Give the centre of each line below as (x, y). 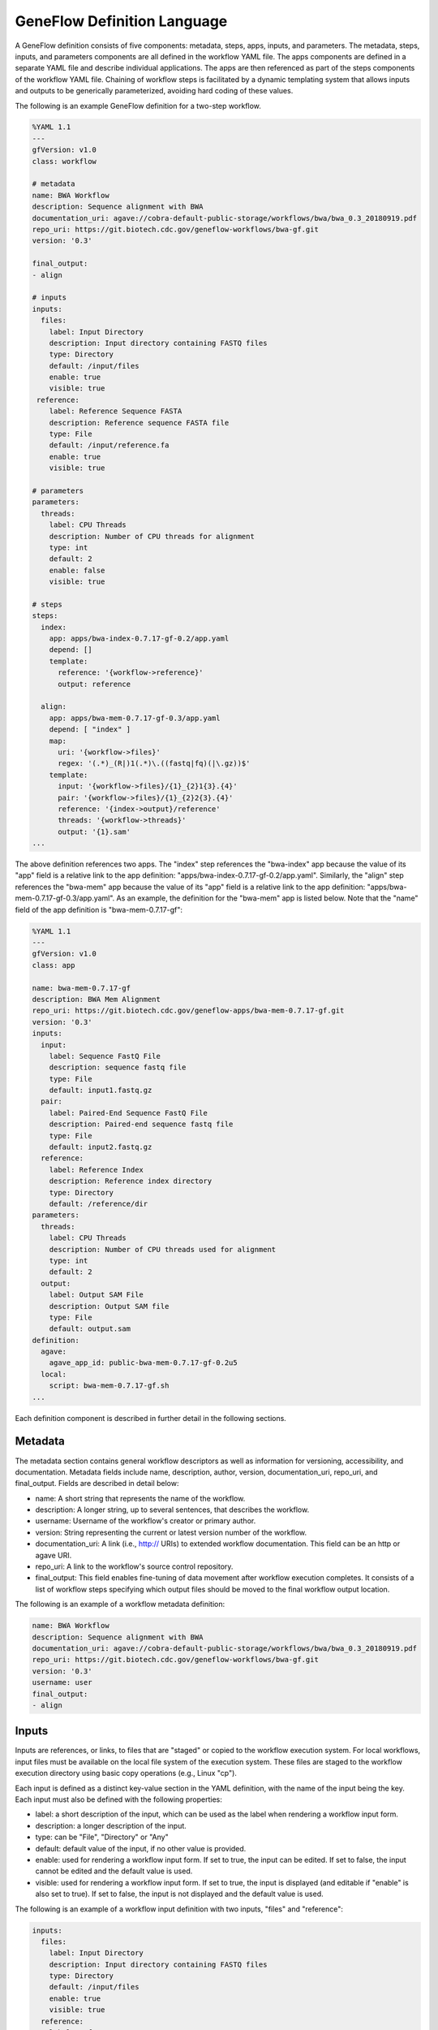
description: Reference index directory (131, 1181)
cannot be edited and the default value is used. (114, 1871)
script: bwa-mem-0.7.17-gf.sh (109, 1386)
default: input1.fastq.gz (101, 1091)
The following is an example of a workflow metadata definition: (120, 1605)
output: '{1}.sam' (94, 831)
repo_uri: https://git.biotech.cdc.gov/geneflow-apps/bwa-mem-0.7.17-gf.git (188, 1011)
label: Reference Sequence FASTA (116, 411)
